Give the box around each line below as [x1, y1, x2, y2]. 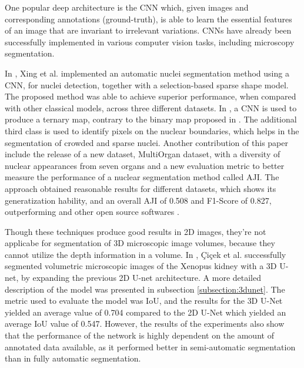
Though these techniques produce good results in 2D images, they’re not [5, 225, 266, 237]
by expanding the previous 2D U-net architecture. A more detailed [21, 271, 262, 284]
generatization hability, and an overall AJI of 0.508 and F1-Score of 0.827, [5, 194, 272, 206]
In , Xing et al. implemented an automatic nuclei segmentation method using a [5, 67, 289, 79]
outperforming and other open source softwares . [5, 205, 179, 218]
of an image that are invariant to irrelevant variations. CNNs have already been [5, 24, 292, 37]
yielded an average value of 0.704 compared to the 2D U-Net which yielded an [5, 306, 286, 318]
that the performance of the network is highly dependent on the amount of [5, 329, 274, 342]
